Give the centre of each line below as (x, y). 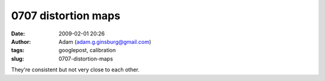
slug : (17, 58)
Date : (18, 34)
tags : (18, 50)
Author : (21, 41)
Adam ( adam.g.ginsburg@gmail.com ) (105, 41)
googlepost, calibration (87, 50)
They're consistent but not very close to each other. (75, 70)
